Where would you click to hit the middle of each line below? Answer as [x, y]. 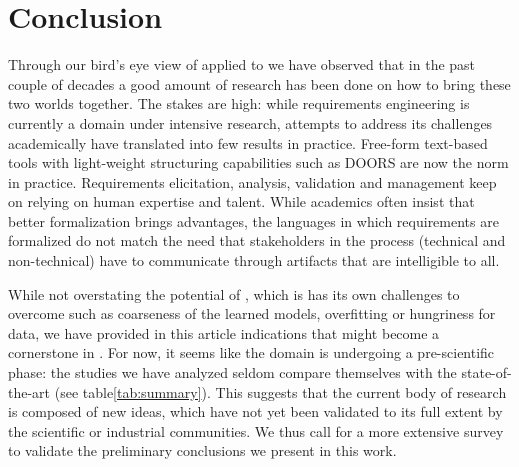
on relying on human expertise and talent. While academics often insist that [241, 201]
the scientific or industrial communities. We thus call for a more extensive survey [256, 430]
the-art [29, 391]
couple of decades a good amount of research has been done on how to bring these [259, 83]
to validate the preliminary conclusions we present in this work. [202, 450]
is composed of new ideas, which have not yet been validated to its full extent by [255, 411]
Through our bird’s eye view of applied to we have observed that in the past [242, 64]
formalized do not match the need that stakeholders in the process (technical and [257, 240]
